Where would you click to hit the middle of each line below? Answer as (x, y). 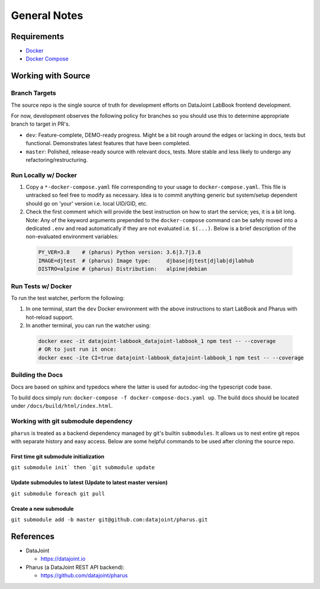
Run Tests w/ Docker (41, 286)
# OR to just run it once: (77, 349)
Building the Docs (37, 375)
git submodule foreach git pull (58, 494)
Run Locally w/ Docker (44, 175)
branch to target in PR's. (41, 124)
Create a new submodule (42, 508)
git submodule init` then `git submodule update (83, 468)
